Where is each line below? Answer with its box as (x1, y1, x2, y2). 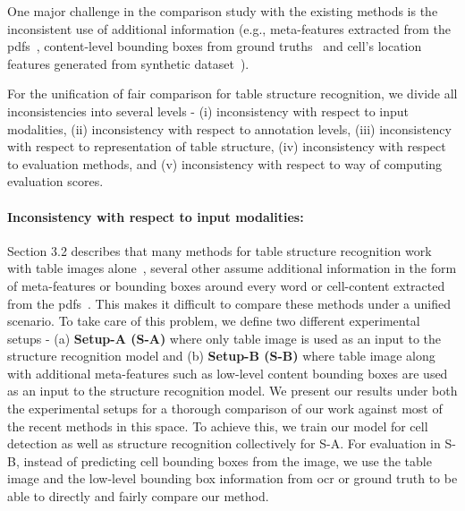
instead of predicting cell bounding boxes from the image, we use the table (23, 451, 432, 470)
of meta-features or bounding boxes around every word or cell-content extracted (7, 276, 445, 294)
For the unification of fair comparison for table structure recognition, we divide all (7, 84, 458, 103)
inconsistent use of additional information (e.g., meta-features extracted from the (7, 19, 451, 38)
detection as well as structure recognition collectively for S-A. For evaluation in (7, 434, 441, 453)
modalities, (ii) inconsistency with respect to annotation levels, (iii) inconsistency (7, 119, 452, 138)
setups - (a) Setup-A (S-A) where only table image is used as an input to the (7, 328, 442, 347)
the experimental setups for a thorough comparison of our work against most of (7, 399, 443, 418)
